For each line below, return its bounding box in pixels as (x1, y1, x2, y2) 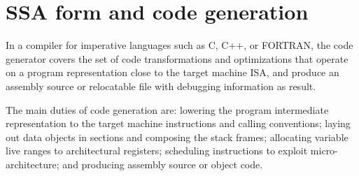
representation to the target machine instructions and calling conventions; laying (6, 116, 351, 131)
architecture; (6, 156, 59, 171)
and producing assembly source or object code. (62, 156, 263, 171)
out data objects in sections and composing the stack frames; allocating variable (6, 129, 349, 144)
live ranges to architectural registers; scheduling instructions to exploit (6, 143, 308, 158)
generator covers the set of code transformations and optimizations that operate (6, 51, 349, 66)
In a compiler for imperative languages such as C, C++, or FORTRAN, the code (6, 38, 353, 52)
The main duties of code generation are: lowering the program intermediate (6, 102, 329, 117)
